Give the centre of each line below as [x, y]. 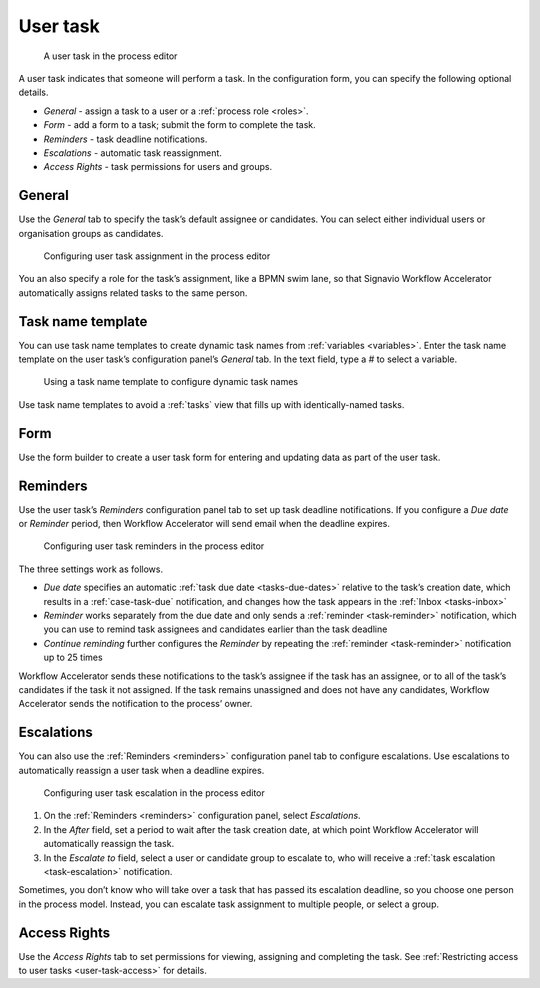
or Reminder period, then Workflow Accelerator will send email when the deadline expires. [204, 524]
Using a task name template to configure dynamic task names [171, 382]
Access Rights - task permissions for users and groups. [158, 167]
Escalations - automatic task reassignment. [132, 152]
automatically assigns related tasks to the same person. [133, 292]
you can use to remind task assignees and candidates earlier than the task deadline [215, 629]
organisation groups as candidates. [91, 233]
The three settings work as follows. [91, 569]
